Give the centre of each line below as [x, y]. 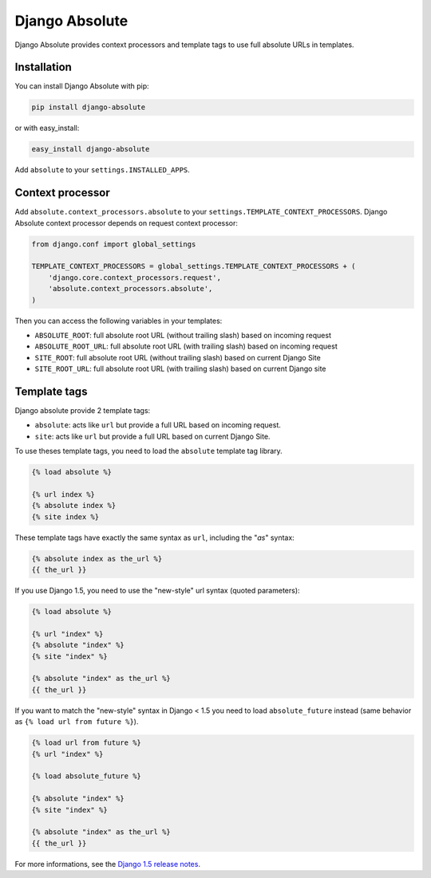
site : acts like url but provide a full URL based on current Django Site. [152, 436]
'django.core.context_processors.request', [134, 278]
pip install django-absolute [89, 107]
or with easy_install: [47, 128]
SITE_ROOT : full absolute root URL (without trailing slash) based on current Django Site [178, 357]
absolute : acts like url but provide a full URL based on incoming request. [158, 425]
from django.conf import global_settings [114, 244]
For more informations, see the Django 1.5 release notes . [108, 864]
